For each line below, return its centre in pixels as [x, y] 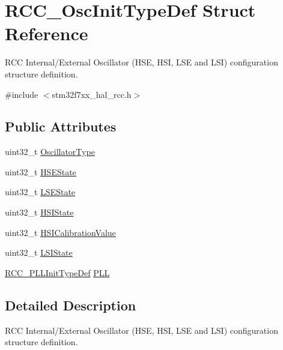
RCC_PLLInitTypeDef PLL [57, 272]
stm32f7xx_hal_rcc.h [92, 94]
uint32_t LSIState [39, 252]
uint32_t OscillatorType [50, 152]
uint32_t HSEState [41, 171]
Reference [47, 33]
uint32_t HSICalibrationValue [60, 232]
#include [22, 94]
